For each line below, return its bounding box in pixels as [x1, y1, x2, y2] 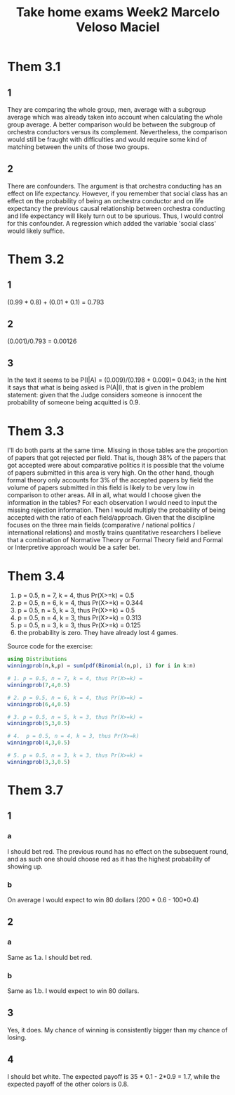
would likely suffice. [7, 226, 65, 235]
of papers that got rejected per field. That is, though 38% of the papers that [7, 454, 227, 462]
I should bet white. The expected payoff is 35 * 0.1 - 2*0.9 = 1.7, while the [7, 1072, 220, 1080]
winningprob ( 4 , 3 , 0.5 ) [7, 739, 71, 746]
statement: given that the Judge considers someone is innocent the [7, 391, 203, 399]
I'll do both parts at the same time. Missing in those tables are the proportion [7, 446, 228, 454]
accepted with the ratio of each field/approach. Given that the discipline [7, 513, 215, 522]
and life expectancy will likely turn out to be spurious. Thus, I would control [7, 212, 224, 220]
